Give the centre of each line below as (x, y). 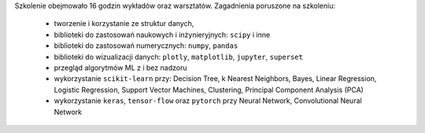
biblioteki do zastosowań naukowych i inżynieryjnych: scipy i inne (162, 35)
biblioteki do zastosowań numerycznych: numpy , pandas (146, 46)
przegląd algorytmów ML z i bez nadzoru (120, 68)
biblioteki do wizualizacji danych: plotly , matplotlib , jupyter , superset (178, 57)
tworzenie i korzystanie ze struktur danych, (124, 24)
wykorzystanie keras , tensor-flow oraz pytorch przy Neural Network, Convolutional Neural (208, 101)
